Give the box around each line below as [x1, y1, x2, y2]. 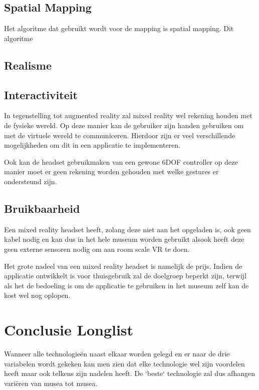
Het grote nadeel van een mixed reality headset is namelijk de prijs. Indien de [4, 260, 242, 271]
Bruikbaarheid [4, 200, 80, 216]
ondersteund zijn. [4, 176, 57, 186]
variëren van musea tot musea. [4, 377, 98, 388]
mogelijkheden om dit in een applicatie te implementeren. [4, 140, 180, 150]
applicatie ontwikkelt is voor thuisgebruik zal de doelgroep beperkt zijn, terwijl [4, 270, 246, 281]
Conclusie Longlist [4, 319, 134, 340]
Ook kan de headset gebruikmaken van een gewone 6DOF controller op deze [4, 156, 238, 167]
